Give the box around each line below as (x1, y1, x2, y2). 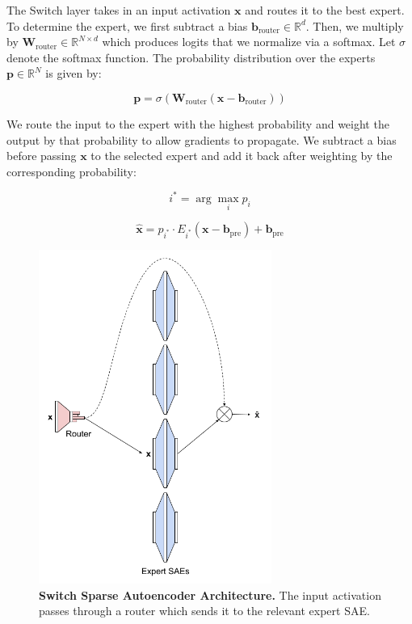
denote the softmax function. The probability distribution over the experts (6, 48, 376, 65)
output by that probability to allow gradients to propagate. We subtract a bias (6, 131, 397, 148)
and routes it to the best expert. (245, 2, 405, 18)
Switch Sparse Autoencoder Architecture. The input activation (39, 586, 381, 603)
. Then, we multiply (305, 17, 404, 34)
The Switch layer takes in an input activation (6, 2, 231, 18)
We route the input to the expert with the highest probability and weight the (6, 115, 389, 132)
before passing (6, 147, 77, 164)
